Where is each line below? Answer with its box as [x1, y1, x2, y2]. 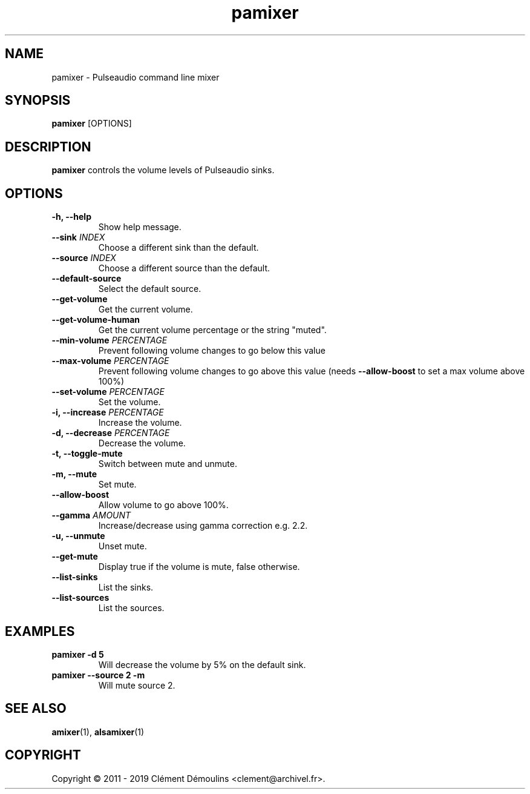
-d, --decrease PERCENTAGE [51, 428, 170, 438]
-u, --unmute [51, 531, 105, 541]
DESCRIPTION [5, 139, 91, 154]
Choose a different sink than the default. [98, 242, 259, 253]
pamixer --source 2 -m [51, 669, 145, 680]
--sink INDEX [51, 232, 105, 243]
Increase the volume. [98, 417, 182, 428]
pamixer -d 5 [51, 649, 104, 660]
